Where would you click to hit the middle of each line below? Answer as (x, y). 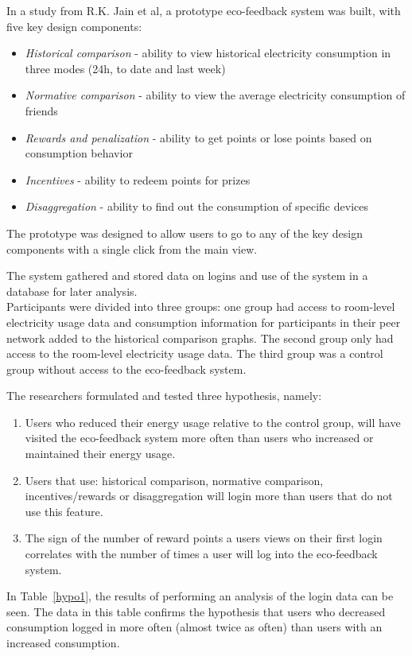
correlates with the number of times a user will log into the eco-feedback (201, 554)
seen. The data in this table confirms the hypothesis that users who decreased (196, 611)
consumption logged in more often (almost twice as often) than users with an (194, 627)
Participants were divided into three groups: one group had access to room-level (201, 307)
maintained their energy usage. (100, 454)
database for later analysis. (72, 291)
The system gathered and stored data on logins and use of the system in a (187, 276)
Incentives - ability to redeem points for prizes (138, 179)
